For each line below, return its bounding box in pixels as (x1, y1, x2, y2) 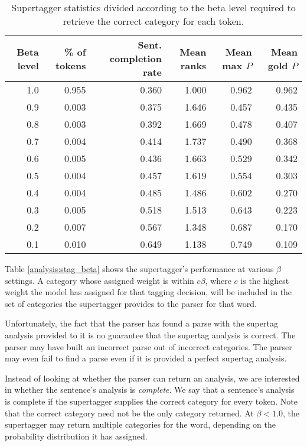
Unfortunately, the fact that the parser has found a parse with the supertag (5, 317, 278, 329)
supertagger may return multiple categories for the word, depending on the (5, 418, 276, 431)
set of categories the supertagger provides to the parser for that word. (5, 297, 257, 309)
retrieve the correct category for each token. (63, 14, 244, 28)
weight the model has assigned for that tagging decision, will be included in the (5, 286, 292, 298)
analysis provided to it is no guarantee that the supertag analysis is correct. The (5, 328, 296, 341)
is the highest (240, 274, 289, 286)
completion (109, 51, 162, 65)
